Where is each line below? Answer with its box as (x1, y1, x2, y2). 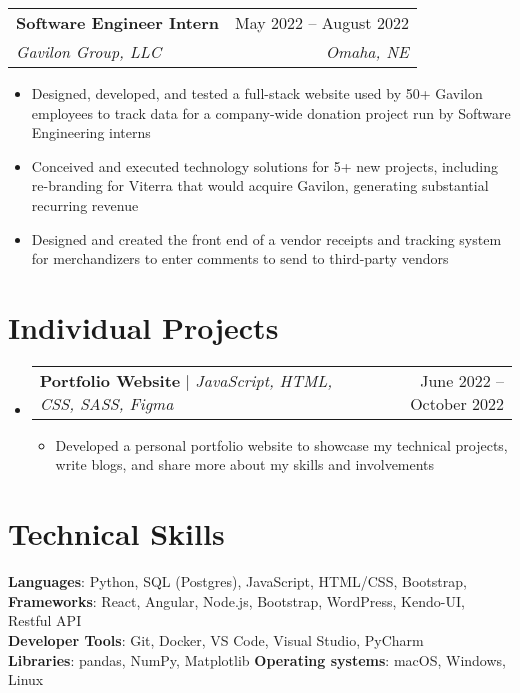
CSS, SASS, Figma (39, 391, 174, 415)
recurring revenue (31, 194, 139, 215)
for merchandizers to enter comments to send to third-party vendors (31, 248, 449, 269)
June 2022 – (420, 368, 504, 392)
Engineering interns (31, 122, 151, 143)
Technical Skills (8, 513, 225, 554)
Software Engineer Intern (16, 11, 220, 34)
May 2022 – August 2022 (235, 11, 409, 34)
